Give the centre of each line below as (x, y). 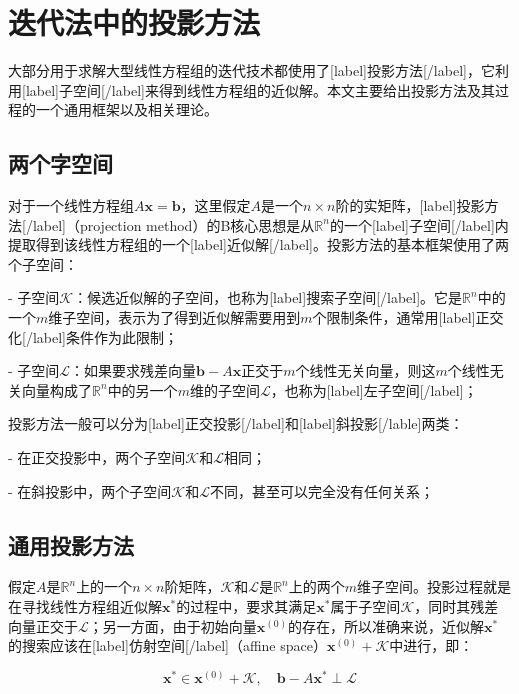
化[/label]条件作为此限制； (93, 336)
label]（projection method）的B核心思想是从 (173, 224)
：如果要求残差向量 (133, 370)
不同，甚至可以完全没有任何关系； (321, 490)
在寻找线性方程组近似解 (85, 606)
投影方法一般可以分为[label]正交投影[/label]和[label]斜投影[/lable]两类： (236, 423)
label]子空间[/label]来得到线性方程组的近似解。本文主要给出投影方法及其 (260, 89)
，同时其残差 (456, 606)
